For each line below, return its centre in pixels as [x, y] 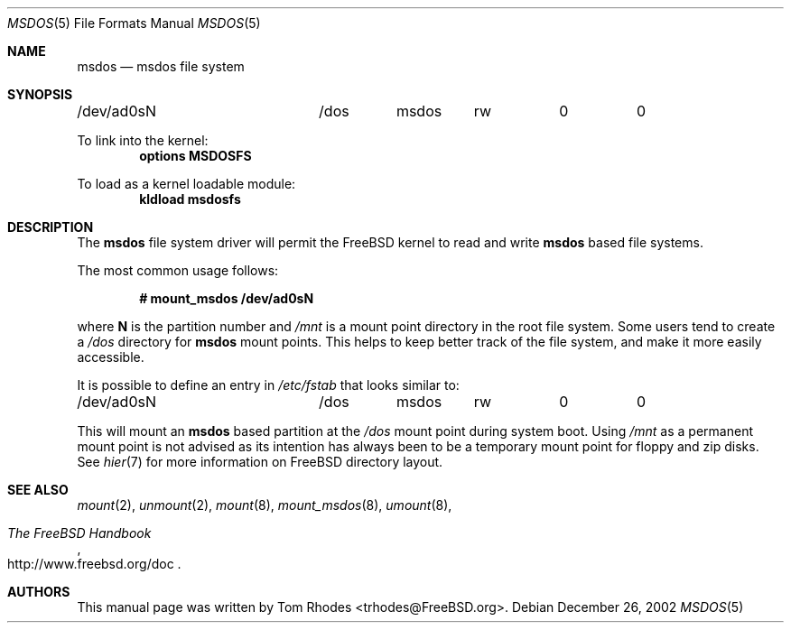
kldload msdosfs [190, 199]
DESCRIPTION [51, 227]
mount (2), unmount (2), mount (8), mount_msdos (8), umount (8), [265, 505]
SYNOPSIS [40, 94]
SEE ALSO [38, 490]
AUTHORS [39, 592]
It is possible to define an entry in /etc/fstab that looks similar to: [268, 385]
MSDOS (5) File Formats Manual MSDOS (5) [134, 23]
